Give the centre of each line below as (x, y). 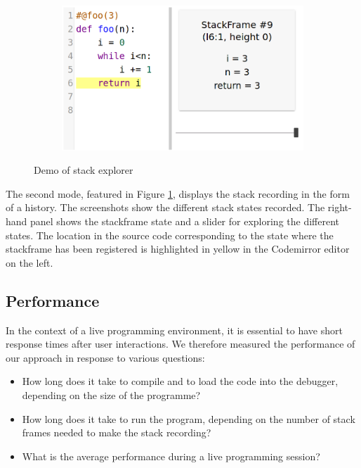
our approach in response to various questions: (105, 357)
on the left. (29, 262)
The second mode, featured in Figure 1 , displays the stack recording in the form (178, 193)
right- (340, 207)
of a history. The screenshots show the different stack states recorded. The (165, 207)
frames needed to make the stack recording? (117, 432)
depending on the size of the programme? (111, 394)
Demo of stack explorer (84, 170)
